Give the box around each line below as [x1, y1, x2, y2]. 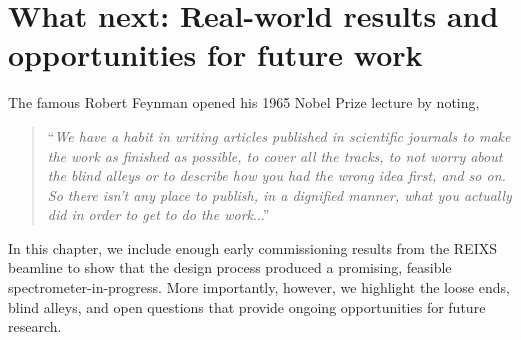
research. [8, 316, 62, 337]
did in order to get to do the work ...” [47, 204, 270, 225]
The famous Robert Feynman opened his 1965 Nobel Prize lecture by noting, [8, 92, 480, 113]
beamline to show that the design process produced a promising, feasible [8, 257, 452, 278]
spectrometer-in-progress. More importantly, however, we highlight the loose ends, [8, 277, 510, 298]
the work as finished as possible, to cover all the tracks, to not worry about [47, 145, 503, 166]
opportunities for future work [8, 34, 423, 75]
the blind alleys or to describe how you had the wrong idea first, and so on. [47, 165, 506, 186]
